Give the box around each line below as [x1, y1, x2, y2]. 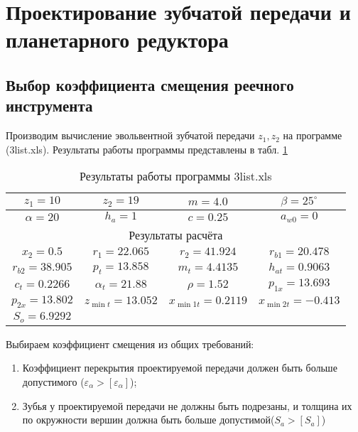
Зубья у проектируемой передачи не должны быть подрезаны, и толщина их [22, 398, 352, 413]
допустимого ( [22, 374, 85, 389]
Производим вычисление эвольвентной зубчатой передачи [6, 128, 255, 143]
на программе [283, 128, 342, 143]
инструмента [6, 94, 93, 117]
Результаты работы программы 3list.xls [79, 168, 272, 185]
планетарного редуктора [6, 25, 229, 54]
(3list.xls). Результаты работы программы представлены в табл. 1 [6, 141, 288, 156]
